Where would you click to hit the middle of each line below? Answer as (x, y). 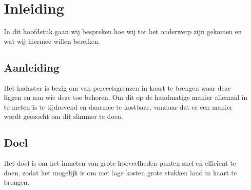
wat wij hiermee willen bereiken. (52, 41)
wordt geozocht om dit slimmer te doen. (64, 116)
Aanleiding (32, 67)
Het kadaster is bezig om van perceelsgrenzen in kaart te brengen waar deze (117, 87)
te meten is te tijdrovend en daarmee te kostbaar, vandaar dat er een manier (118, 106)
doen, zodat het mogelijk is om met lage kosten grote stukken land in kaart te (120, 172)
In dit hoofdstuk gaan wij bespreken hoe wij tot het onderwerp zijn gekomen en (123, 31)
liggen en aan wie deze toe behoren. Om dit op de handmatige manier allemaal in (126, 97)
